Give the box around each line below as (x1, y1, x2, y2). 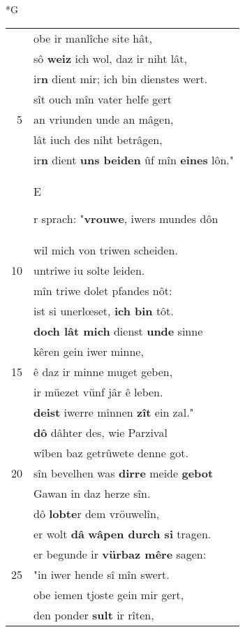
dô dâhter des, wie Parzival (34, 424, 168, 440)
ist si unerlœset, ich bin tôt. (34, 302, 174, 319)
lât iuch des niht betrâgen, (34, 131, 163, 148)
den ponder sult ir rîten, (34, 606, 154, 623)
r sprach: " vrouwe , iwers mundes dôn (34, 210, 218, 227)
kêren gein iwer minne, (34, 343, 144, 359)
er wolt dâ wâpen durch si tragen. (34, 525, 211, 542)
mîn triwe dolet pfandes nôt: (34, 282, 172, 299)
